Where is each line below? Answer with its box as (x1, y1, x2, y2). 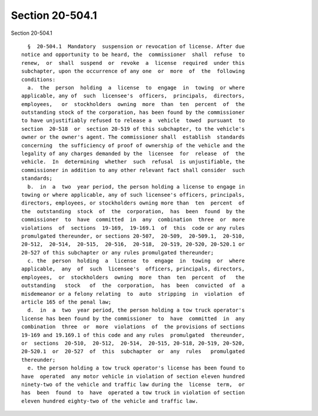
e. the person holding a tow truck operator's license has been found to (27, 365, 245, 371)
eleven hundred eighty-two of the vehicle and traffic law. (21, 398, 198, 404)
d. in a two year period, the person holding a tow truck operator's (27, 307, 245, 313)
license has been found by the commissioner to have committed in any (21, 315, 245, 322)
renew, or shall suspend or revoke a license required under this (21, 60, 245, 66)
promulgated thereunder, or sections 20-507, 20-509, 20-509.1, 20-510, (21, 233, 245, 239)
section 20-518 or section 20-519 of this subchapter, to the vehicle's (21, 126, 245, 132)
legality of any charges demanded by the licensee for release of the (21, 150, 245, 157)
